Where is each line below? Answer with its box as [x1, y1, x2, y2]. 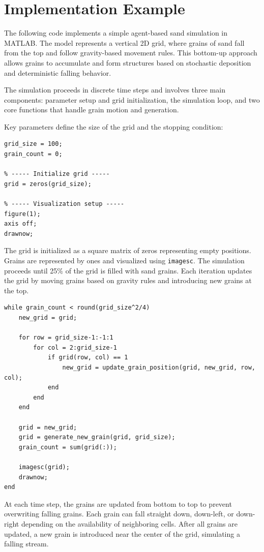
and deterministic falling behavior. [4, 67, 111, 78]
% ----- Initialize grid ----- [4, 170, 110, 178]
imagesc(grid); [18, 463, 70, 471]
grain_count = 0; [4, 150, 63, 158]
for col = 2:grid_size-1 [33, 344, 117, 351]
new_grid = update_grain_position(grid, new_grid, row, [62, 364, 255, 371]
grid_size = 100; [4, 140, 63, 148]
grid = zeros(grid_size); [4, 180, 92, 188]
